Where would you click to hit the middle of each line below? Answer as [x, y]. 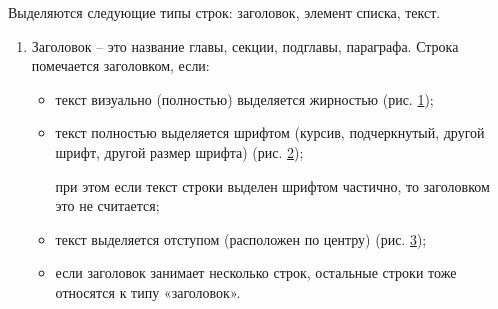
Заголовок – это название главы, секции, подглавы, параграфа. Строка [245, 45]
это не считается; [107, 205]
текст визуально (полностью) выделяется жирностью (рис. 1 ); [244, 98]
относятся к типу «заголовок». [148, 291]
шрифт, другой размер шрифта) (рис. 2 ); [179, 151]
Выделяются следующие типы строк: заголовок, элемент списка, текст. [224, 12]
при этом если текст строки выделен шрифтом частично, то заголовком [272, 185]
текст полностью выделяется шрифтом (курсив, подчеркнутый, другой [270, 132]
